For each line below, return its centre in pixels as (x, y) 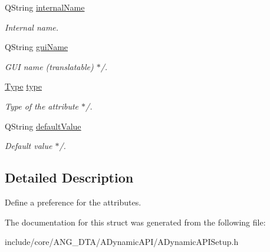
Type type (24, 86)
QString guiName (37, 47)
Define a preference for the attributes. (73, 202)
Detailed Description (69, 178)
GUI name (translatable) (49, 66)
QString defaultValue (43, 126)
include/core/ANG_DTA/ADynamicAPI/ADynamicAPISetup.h (122, 242)
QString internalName (45, 7)
